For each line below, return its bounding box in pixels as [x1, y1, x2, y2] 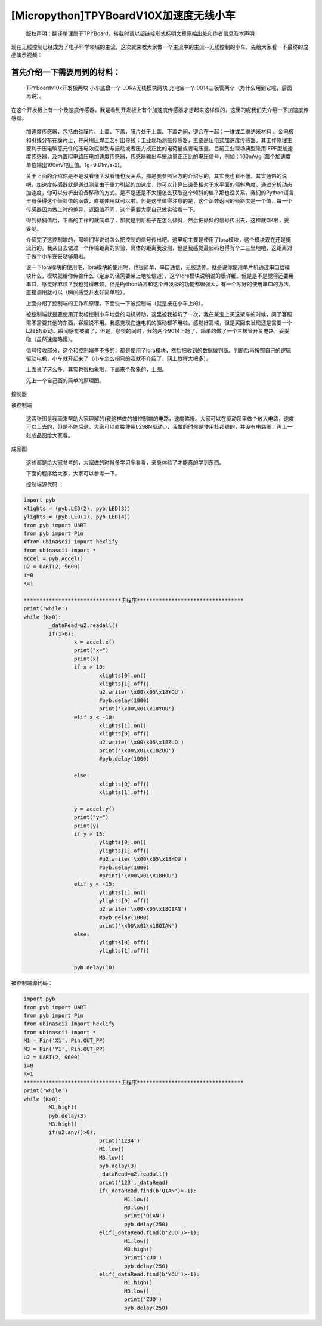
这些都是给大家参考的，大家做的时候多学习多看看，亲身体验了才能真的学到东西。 [26, 459, 225, 466]
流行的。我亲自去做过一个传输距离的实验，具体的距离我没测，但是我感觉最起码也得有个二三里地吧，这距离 [26, 245, 287, 252]
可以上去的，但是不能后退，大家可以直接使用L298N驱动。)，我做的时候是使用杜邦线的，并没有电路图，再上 [26, 424, 287, 431]
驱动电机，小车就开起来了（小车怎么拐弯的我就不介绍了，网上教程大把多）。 [26, 355, 212, 362]
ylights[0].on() [98, 839, 147, 846]
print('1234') [98, 1137, 140, 1144]
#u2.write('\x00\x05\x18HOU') [98, 856, 187, 863]
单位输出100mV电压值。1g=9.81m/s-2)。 [26, 161, 125, 168]
